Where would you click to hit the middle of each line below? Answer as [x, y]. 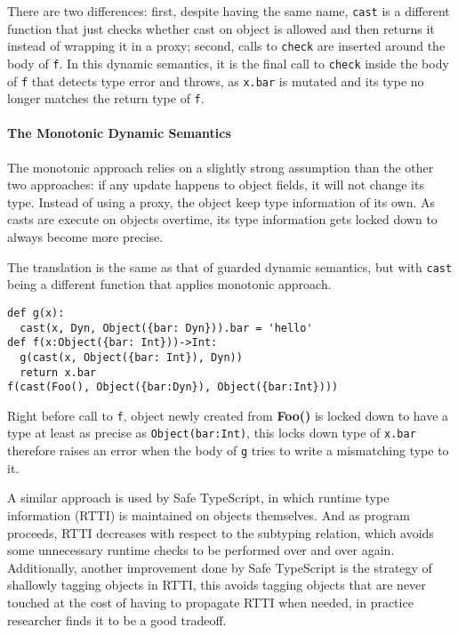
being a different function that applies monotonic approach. [169, 284]
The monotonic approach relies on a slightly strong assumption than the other [221, 167]
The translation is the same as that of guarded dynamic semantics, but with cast [230, 266]
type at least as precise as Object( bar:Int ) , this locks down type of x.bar [212, 433]
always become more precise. [85, 237]
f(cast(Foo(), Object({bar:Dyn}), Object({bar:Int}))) [173, 387]
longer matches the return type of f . [106, 98]
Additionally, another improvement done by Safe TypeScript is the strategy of [220, 567]
